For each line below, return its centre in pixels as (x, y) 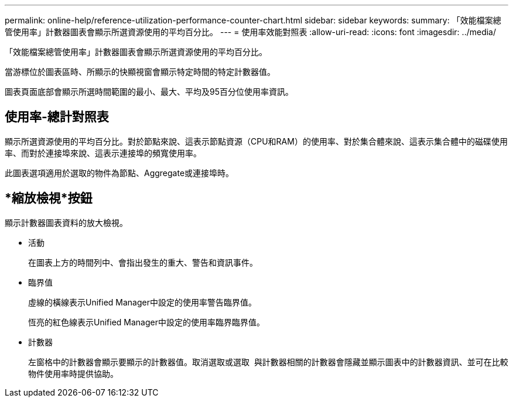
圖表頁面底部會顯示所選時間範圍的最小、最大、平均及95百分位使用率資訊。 (149, 92)
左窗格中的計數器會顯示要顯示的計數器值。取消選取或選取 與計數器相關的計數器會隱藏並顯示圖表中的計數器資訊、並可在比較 (268, 362)
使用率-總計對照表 (57, 117)
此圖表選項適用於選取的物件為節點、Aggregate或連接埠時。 (119, 173)
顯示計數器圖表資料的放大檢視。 (66, 222)
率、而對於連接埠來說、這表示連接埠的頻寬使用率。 (103, 153)
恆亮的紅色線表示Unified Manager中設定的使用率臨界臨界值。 (146, 322)
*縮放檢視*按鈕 (49, 198)
